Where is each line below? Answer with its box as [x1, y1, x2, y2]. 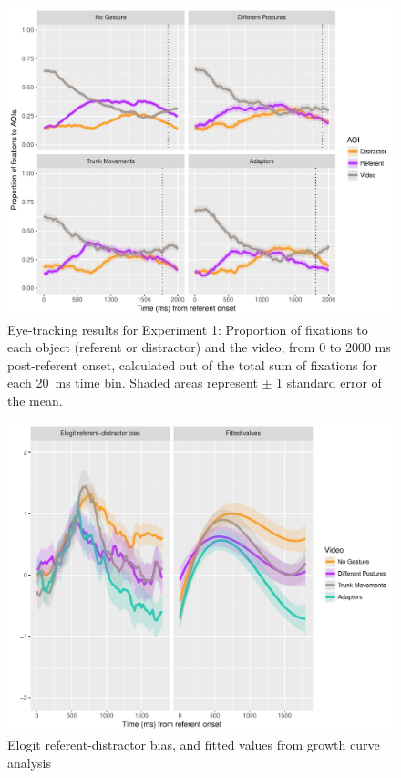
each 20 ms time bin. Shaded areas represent [7, 373, 258, 392]
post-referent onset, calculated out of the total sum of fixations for [7, 355, 378, 374]
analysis [7, 752, 51, 772]
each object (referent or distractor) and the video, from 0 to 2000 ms [7, 337, 391, 357]
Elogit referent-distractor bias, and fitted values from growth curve [7, 735, 380, 754]
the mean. [7, 391, 63, 410]
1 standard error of [276, 373, 382, 392]
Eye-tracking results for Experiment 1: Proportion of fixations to [7, 319, 368, 338]
